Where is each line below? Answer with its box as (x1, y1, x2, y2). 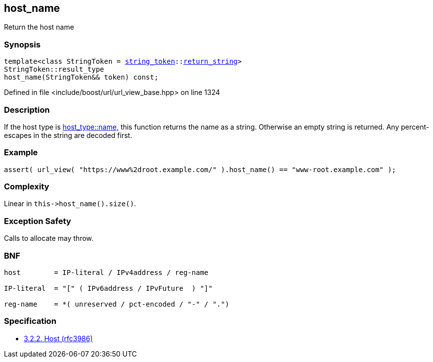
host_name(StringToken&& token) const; (4, 73, 158, 82)
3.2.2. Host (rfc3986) (24, 334, 93, 343)
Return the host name (4, 23, 74, 32)
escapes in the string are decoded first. (4, 131, 132, 139)
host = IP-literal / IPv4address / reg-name (4, 268, 209, 276)
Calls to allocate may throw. (4, 234, 94, 243)
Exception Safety (4, 216, 71, 226)
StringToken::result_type (4, 65, 104, 74)
